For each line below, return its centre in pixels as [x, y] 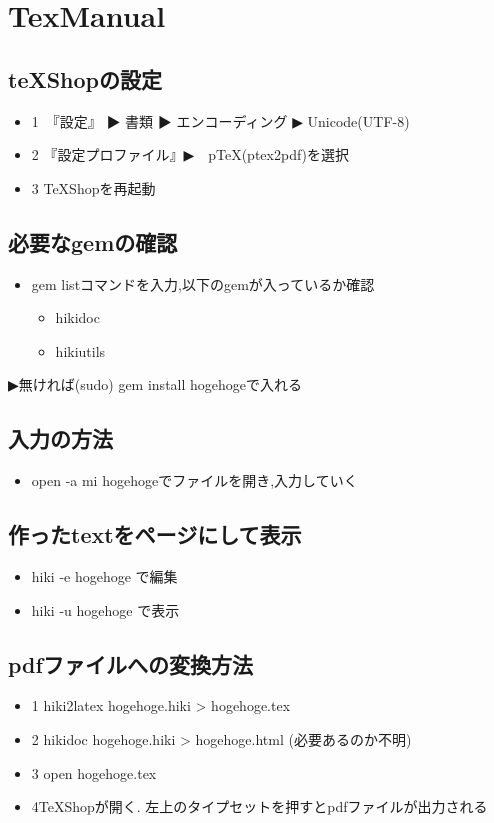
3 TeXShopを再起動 [93, 187]
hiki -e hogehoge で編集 [104, 575]
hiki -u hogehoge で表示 [105, 609]
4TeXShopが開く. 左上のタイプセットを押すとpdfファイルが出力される [259, 806]
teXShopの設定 [85, 78]
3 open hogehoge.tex [94, 772]
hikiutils [80, 350]
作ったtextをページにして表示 [155, 534]
